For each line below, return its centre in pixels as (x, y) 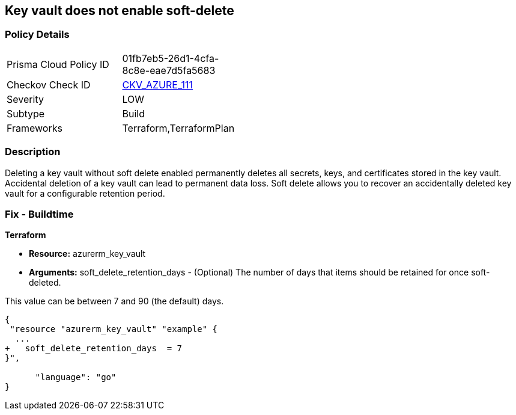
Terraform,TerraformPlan (178, 128)
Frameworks (35, 128)
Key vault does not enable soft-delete (120, 11)
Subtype (26, 113)
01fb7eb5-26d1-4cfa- (171, 58)
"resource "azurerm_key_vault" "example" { (114, 329)
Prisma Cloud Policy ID (58, 64)
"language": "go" (76, 377)
